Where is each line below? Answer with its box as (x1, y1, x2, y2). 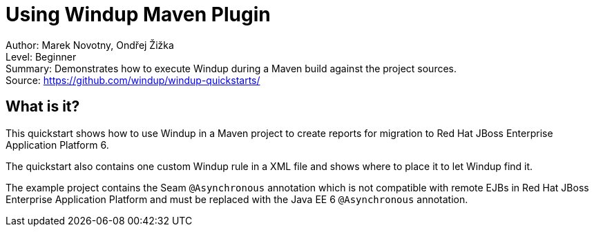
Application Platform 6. (6, 138, 109, 151)
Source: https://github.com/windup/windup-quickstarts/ (6, 74, 260, 86)
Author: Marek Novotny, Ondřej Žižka (6, 39, 174, 51)
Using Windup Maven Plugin (6, 3, 271, 26)
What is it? (6, 98, 80, 116)
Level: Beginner (6, 50, 77, 63)
